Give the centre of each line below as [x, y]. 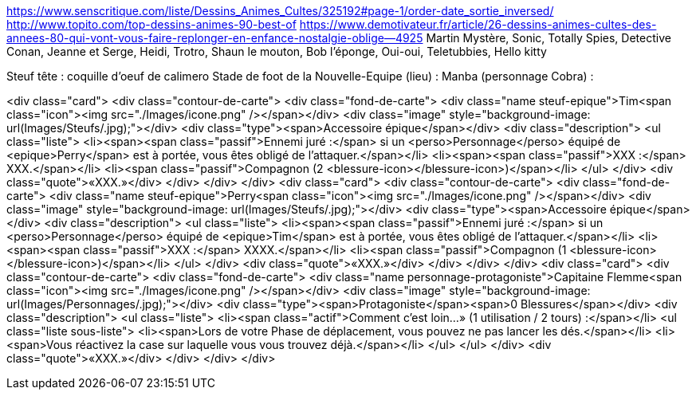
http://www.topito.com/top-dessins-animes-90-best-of [151, 24]
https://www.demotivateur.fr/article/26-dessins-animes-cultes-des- [478, 24]
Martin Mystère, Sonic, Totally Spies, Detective [549, 38]
